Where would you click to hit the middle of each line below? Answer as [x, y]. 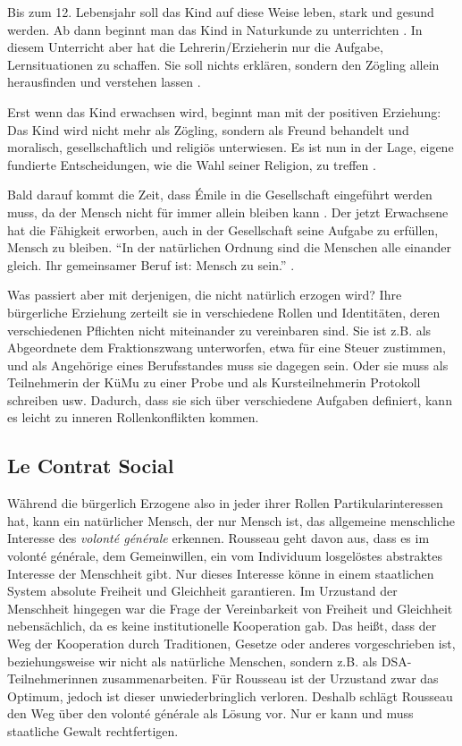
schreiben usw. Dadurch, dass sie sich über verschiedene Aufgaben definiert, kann [230, 399]
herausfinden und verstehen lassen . [104, 82]
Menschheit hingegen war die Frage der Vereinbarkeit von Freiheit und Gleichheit [230, 608]
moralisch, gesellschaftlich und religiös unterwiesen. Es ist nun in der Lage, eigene [231, 147]
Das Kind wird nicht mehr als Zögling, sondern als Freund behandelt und [208, 129]
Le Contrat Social [91, 466]
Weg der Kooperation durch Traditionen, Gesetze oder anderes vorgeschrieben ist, [231, 644]
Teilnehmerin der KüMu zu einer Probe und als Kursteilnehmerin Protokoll [214, 382]
